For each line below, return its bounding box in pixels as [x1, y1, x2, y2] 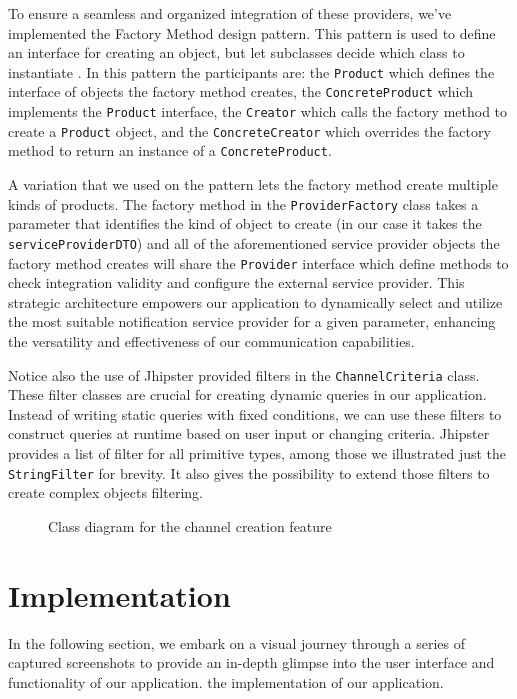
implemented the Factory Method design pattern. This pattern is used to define [8, 22, 496, 43]
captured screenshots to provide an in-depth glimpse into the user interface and [8, 652, 495, 673]
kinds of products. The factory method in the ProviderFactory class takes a [8, 193, 479, 214]
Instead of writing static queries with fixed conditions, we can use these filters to [8, 403, 502, 424]
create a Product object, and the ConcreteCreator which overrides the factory [8, 120, 491, 141]
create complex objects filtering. [8, 482, 203, 503]
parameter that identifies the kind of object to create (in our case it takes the [8, 213, 482, 234]
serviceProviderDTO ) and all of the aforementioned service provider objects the [8, 232, 500, 253]
